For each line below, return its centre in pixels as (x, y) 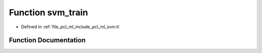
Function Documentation (47, 40)
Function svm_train (49, 12)
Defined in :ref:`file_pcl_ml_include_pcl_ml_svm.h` (71, 27)
